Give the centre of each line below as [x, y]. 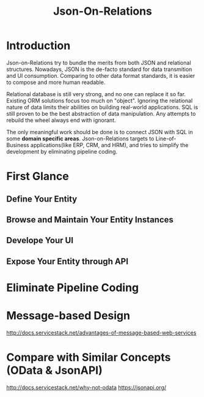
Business [18, 145]
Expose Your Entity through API [67, 261]
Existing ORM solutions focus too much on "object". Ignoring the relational [100, 100]
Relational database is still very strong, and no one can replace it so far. [96, 94]
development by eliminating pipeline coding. [62, 151]
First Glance [38, 176]
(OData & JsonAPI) [54, 370]
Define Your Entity [42, 199]
